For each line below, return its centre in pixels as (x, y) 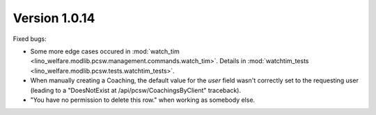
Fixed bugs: (30, 39)
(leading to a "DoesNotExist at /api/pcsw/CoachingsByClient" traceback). (136, 90)
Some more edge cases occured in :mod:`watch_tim (105, 51)
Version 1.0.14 (54, 18)
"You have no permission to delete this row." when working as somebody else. (143, 100)
